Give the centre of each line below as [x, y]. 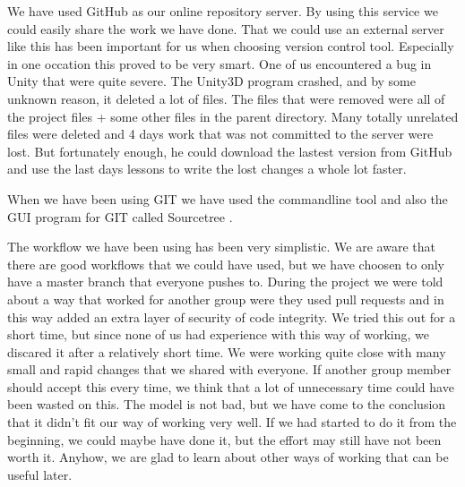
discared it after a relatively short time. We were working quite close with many [227, 351]
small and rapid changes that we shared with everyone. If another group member [229, 369]
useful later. [40, 474]
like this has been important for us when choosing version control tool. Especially [231, 46]
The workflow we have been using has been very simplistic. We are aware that [221, 247]
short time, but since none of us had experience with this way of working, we [218, 334]
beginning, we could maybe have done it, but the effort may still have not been [224, 439]
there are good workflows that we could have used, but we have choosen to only [226, 264]
